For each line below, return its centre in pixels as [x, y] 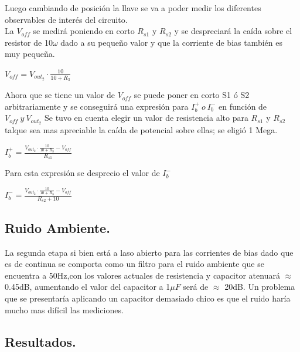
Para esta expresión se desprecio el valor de [82, 173]
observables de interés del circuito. [66, 19]
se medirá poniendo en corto [84, 31]
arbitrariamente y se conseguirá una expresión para [97, 106]
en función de [243, 106]
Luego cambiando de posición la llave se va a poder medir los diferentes [133, 8]
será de [196, 287]
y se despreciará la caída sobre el [233, 31]
